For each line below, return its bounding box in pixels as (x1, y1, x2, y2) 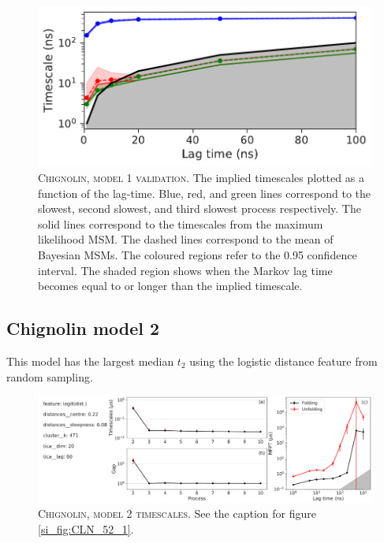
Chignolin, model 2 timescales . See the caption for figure (38, 505, 316, 522)
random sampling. (6, 368, 93, 385)
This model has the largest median (6, 352, 174, 369)
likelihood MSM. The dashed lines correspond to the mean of (38, 231, 334, 247)
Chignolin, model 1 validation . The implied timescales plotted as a (38, 169, 364, 186)
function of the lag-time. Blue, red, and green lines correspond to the (38, 184, 371, 201)
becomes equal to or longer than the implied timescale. (38, 277, 303, 294)
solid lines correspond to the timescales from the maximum (38, 215, 323, 232)
